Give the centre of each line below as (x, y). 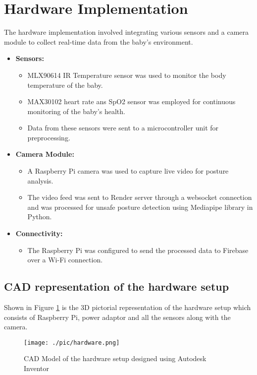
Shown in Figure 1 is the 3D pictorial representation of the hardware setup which (128, 307)
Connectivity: (39, 233)
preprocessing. (49, 137)
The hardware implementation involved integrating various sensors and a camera (127, 32)
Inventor (36, 368)
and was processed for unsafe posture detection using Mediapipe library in (140, 207)
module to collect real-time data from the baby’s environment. (99, 41)
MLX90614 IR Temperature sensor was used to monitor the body (127, 75)
